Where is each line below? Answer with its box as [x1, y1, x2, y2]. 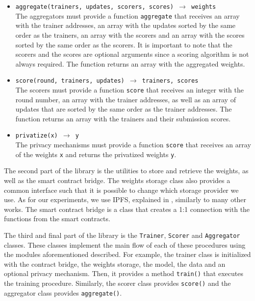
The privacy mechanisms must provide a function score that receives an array [15, 139, 251, 150]
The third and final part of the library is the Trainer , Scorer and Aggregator [4, 230, 240, 240]
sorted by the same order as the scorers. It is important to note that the [15, 39, 232, 49]
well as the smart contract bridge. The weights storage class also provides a [4, 175, 230, 185]
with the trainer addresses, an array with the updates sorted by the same [15, 20, 236, 30]
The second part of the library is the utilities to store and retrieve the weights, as [4, 165, 249, 176]
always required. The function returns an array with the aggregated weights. [15, 58, 245, 69]
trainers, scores [142, 77, 199, 85]
